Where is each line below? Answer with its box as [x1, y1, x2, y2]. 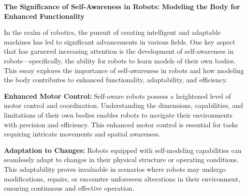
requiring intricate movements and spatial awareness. [4, 129, 161, 139]
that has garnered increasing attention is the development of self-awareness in [4, 46, 234, 56]
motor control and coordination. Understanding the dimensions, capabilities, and [4, 100, 243, 110]
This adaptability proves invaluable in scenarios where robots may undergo [4, 164, 226, 174]
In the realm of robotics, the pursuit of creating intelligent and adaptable [4, 27, 221, 37]
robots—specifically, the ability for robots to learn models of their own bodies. [4, 55, 236, 65]
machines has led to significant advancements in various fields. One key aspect [4, 36, 235, 46]
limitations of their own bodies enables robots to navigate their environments [4, 109, 233, 120]
